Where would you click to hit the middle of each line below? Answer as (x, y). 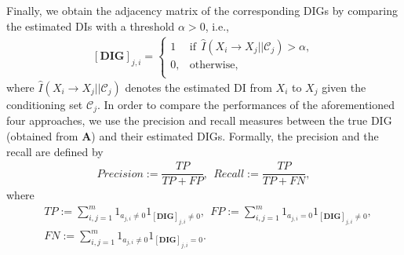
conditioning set (45, 105)
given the (344, 87)
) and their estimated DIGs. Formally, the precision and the (235, 136)
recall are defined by (55, 151)
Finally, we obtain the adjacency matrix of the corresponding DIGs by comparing (202, 10)
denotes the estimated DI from (198, 87)
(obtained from (42, 136)
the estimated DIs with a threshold (91, 25)
